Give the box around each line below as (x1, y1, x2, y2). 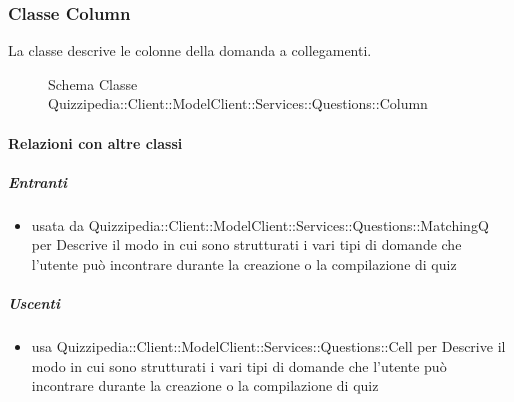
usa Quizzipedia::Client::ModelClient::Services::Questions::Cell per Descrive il (31, 336, 506, 357)
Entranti (8, 171, 68, 192)
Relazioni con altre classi (8, 132, 183, 153)
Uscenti (8, 293, 60, 314)
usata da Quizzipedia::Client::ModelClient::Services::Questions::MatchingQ (31, 214, 489, 235)
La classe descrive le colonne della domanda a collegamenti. (8, 40, 372, 61)
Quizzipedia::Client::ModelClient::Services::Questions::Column (48, 93, 428, 114)
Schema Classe (48, 73, 138, 94)
